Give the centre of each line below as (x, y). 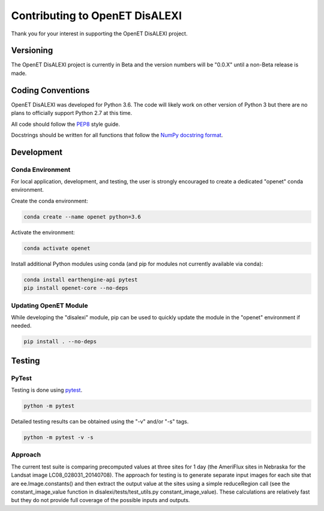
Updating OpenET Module (49, 306)
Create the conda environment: (49, 201)
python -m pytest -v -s (59, 437)
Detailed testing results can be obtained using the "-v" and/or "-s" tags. (100, 421)
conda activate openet (57, 248)
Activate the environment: (43, 232)
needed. (21, 326)
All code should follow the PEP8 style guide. (65, 124)
